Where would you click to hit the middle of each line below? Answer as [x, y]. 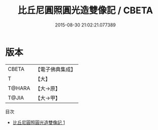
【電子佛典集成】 [56, 69]
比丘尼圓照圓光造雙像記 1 [39, 122]
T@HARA [19, 88]
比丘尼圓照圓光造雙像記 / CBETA [85, 10]
